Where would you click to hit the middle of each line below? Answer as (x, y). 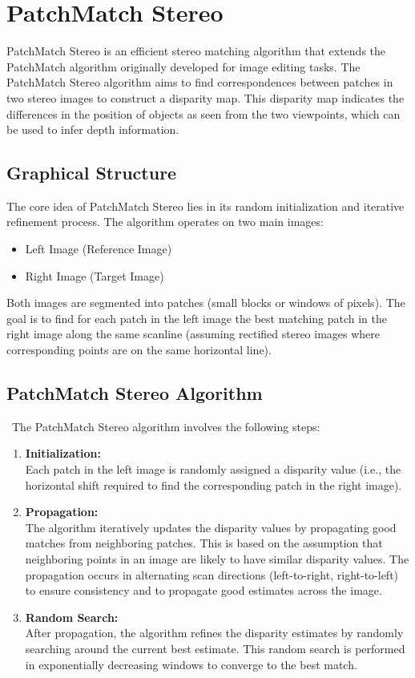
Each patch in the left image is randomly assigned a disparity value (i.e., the (213, 469)
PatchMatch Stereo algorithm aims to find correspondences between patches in (200, 82)
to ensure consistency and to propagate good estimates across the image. (203, 590)
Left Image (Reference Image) (99, 249)
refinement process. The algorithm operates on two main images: (165, 222)
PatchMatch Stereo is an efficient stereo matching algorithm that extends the (196, 51)
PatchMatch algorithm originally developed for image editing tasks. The (183, 66)
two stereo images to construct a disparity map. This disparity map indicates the (205, 97)
